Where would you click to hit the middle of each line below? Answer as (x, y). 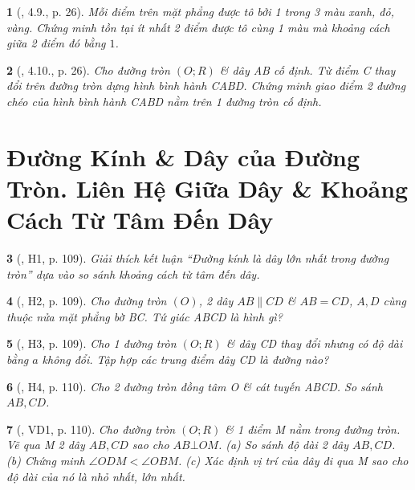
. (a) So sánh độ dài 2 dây (283, 445)
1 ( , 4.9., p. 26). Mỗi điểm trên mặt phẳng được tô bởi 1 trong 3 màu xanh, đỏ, (200, 11)
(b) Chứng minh (46, 460)
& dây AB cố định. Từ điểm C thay (307, 69)
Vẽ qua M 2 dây (46, 445)
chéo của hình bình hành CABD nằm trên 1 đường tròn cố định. (164, 101)
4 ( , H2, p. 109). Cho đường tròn (87, 301)
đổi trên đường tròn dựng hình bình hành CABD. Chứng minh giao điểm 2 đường (206, 86)
